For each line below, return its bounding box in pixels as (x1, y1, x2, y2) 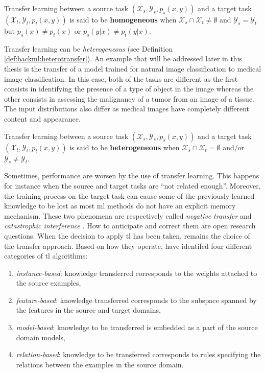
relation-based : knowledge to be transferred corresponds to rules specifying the (16, 349, 261, 360)
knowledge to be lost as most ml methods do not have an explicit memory (4, 200, 236, 211)
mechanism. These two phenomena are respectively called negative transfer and (4, 210, 252, 221)
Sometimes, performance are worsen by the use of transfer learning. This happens (4, 170, 259, 181)
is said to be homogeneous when (69, 14, 177, 25)
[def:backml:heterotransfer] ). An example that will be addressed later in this (4, 53, 243, 64)
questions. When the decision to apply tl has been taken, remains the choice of (4, 230, 250, 241)
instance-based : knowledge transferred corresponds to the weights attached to (16, 267, 257, 278)
